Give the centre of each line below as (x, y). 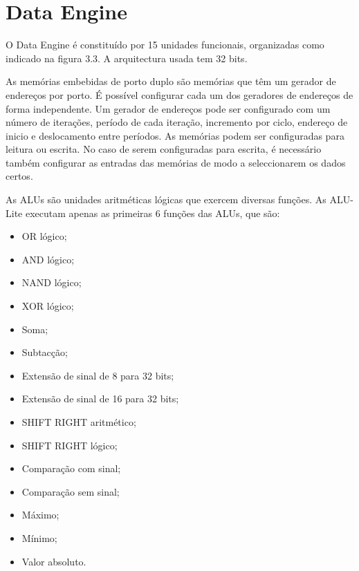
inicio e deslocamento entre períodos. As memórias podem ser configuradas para (175, 135)
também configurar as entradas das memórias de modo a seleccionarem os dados (176, 162)
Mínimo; (39, 537)
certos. (19, 176)
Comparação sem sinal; (71, 491)
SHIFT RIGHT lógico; (70, 445)
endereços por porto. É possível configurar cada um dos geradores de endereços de (179, 94)
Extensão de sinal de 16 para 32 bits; (100, 399)
